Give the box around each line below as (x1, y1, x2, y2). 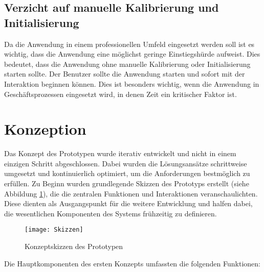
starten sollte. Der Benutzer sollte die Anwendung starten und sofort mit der (4, 68, 245, 79)
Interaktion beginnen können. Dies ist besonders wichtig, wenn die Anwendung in (4, 78, 259, 89)
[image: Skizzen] (25, 226, 83, 234)
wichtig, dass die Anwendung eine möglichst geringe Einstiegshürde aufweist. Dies (4, 48, 260, 59)
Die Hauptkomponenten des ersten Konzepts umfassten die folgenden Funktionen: (4, 258, 260, 268)
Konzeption (4, 118, 86, 139)
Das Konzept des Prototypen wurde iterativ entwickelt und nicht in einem (4, 148, 236, 159)
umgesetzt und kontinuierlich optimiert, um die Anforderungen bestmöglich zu (4, 168, 250, 179)
